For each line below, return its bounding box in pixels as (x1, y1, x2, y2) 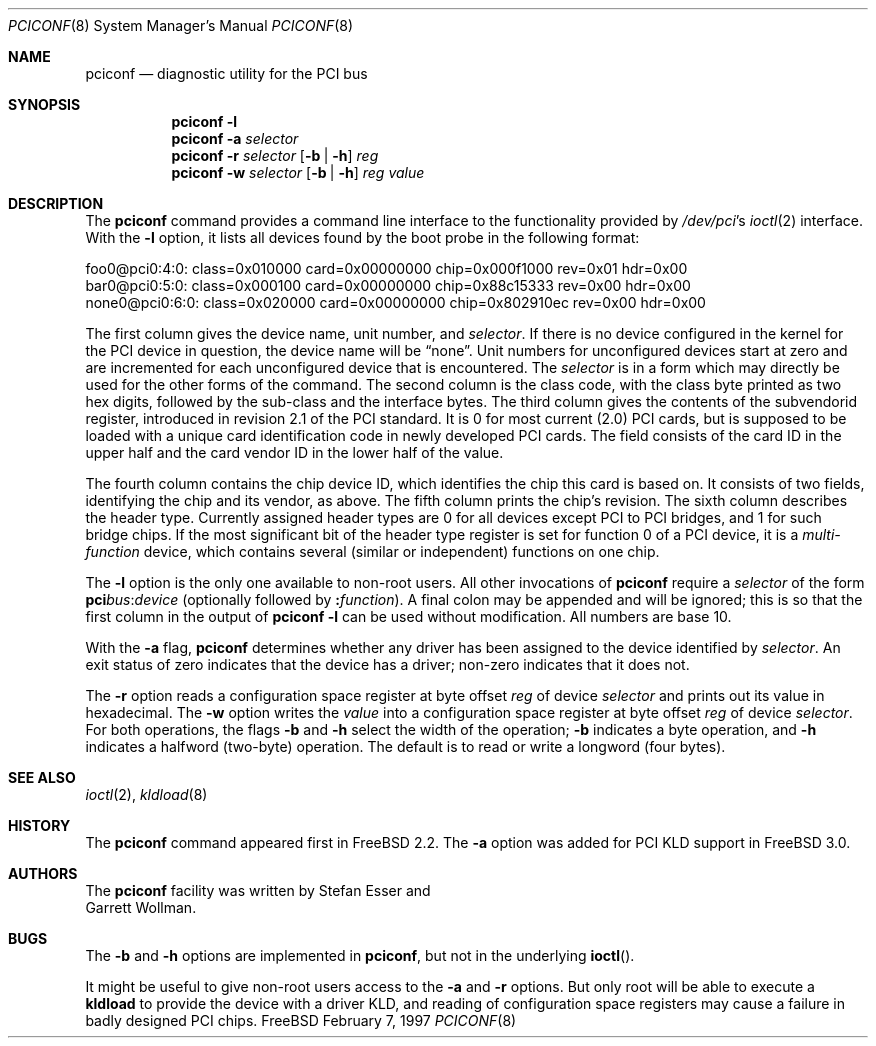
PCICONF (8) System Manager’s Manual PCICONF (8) (8, 17, 354, 34)
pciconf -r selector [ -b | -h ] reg (171, 147, 379, 164)
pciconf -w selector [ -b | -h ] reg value (171, 164, 425, 181)
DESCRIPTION (8, 195, 104, 212)
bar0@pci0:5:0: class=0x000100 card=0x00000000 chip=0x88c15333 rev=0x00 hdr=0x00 (85, 277, 691, 294)
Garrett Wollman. (85, 899, 197, 916)
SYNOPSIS (8, 96, 81, 113)
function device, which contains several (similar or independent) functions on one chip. (85, 543, 660, 560)
